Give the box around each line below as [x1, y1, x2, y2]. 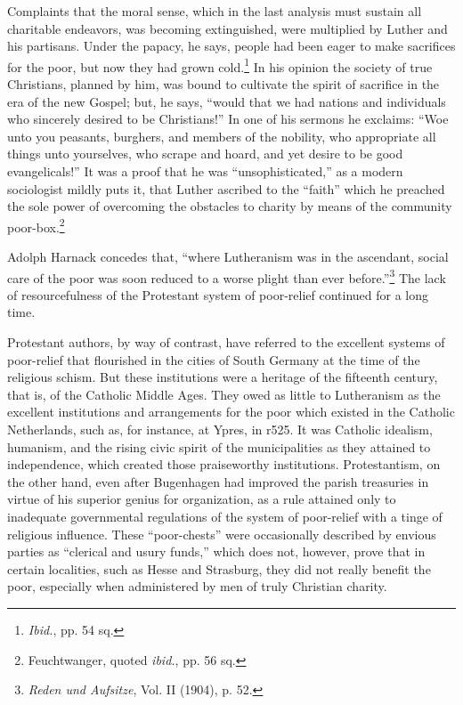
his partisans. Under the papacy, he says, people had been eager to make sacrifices [7, 36, 456, 55]
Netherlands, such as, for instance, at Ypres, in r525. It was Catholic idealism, [7, 420, 433, 439]
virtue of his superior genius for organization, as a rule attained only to [7, 490, 396, 508]
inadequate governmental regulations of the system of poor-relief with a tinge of [7, 507, 443, 525]
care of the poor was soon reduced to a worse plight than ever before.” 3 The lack [7, 265, 446, 287]
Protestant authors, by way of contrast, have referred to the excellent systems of [7, 333, 445, 352]
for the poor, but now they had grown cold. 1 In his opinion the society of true [7, 54, 433, 76]
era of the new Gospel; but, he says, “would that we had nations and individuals [7, 92, 446, 110]
